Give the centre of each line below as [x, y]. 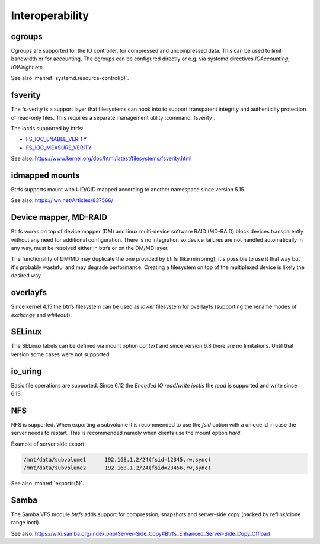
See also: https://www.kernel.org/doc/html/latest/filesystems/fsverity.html [101, 159]
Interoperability [50, 15]
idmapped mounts [45, 175]
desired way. [27, 276]
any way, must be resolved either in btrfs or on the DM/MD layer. [90, 248]
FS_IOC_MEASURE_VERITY [59, 148]
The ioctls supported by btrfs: [47, 128]
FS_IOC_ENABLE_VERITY [56, 139]
